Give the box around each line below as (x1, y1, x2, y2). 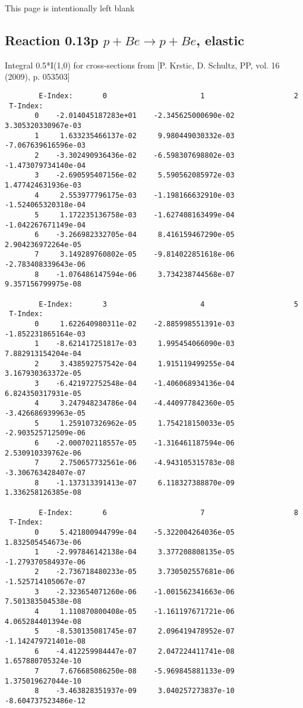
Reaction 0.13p (5, 30, 99, 49)
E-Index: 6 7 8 (39, 508, 298, 517)
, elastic (196, 30, 244, 49)
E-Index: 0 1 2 (39, 91, 298, 100)
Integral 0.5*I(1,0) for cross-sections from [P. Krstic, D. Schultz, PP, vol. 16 (5, 58, 280, 71)
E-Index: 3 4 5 (39, 300, 298, 308)
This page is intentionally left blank (5, 2, 135, 14)
